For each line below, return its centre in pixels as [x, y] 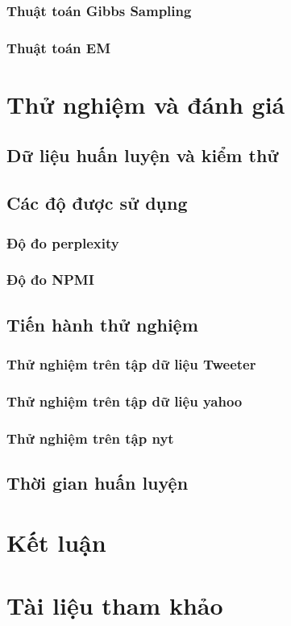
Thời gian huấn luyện [98, 483]
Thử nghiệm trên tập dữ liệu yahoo [125, 401]
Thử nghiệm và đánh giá [146, 104]
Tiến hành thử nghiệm [102, 324]
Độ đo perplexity [63, 242]
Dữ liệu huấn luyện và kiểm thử [143, 155]
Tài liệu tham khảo [115, 605]
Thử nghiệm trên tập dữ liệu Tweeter [131, 364]
